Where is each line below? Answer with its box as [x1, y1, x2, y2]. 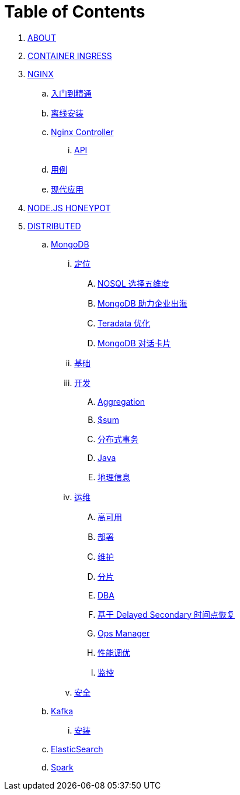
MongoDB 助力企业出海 [98, 298, 187, 308]
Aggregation [98, 396, 145, 407]
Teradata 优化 [98, 318, 151, 328]
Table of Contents [4, 2, 145, 22]
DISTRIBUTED [27, 221, 81, 231]
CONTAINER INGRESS [27, 50, 112, 61]
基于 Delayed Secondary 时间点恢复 [98, 609, 235, 620]
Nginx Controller [51, 126, 114, 137]
